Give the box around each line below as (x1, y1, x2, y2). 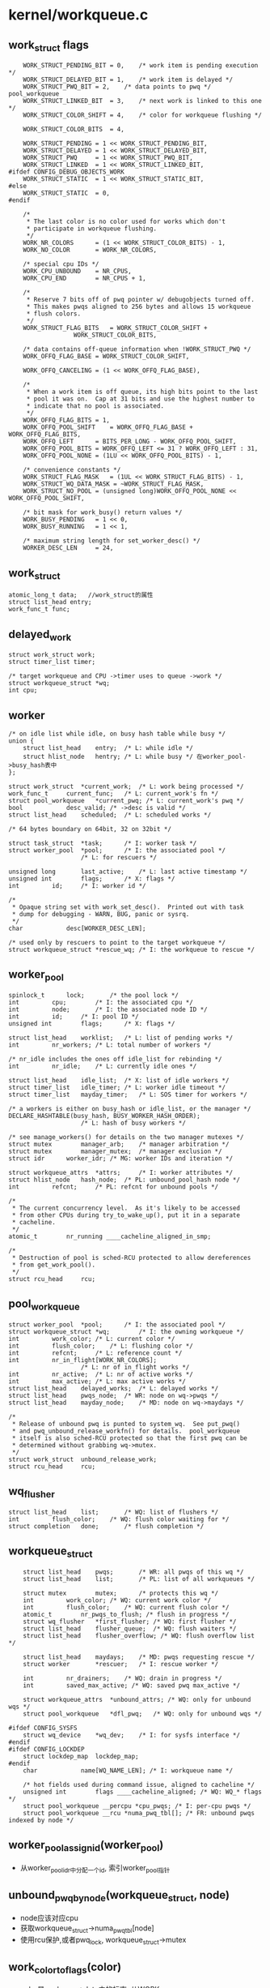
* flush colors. (26, 310, 82, 318)
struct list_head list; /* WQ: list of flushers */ (8, 1508, 219, 1516)
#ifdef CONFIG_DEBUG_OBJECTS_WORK (8, 168, 125, 176)
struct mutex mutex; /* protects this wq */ (23, 1589, 219, 1597)
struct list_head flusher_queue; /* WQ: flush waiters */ (23, 1625, 237, 1633)
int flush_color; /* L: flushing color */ (8, 1342, 194, 1350)
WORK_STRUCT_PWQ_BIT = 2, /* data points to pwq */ (23, 83, 212, 91)
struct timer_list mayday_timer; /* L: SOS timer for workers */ (8, 1090, 248, 1099)
